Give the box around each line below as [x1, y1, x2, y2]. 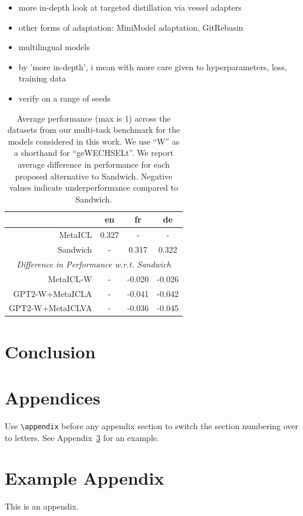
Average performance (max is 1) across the [17, 112, 171, 124]
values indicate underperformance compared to [9, 181, 178, 194]
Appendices [5, 386, 101, 410]
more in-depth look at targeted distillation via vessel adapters [18, 1, 242, 13]
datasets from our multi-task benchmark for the [7, 123, 180, 136]
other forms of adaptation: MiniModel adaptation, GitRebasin [18, 21, 243, 33]
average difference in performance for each [18, 158, 170, 170]
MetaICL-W [48, 272, 92, 285]
